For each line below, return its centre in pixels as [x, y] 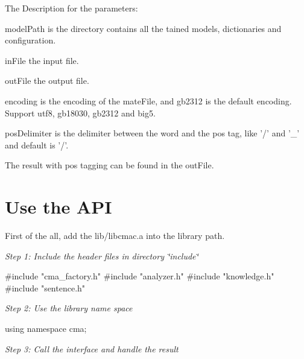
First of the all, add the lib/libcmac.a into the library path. [115, 236]
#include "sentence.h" [45, 288]
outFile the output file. [47, 81]
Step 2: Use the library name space [69, 308]
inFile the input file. [42, 60]
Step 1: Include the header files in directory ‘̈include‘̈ [102, 256]
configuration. [30, 40]
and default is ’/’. [37, 145]
